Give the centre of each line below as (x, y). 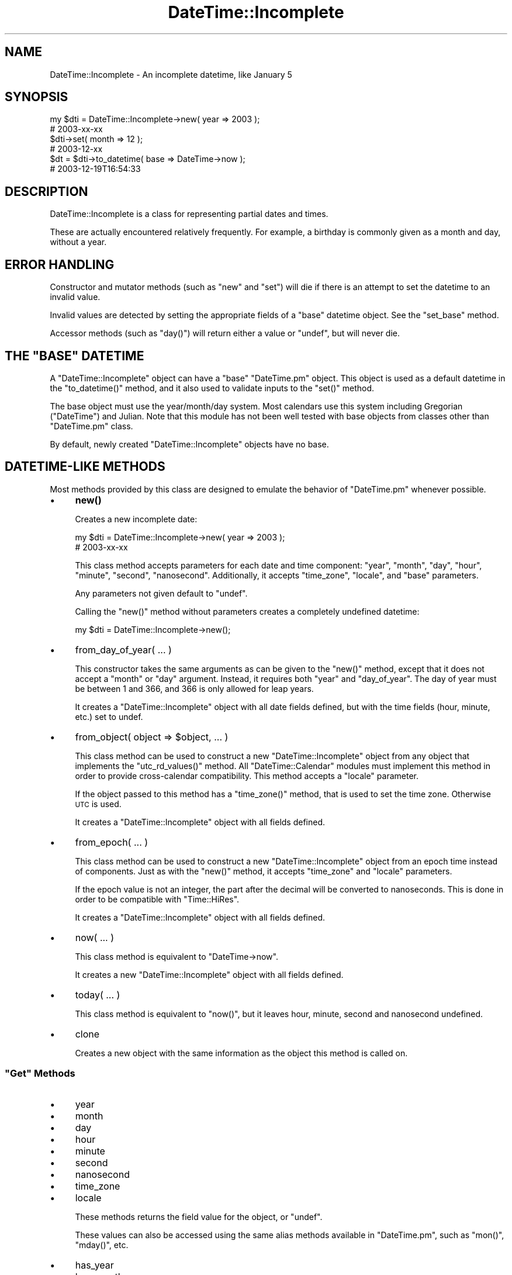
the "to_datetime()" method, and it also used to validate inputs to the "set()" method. (212, 388)
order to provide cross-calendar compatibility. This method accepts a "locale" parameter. (247, 776)
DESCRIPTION (46, 191)
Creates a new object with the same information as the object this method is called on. (241, 1053)
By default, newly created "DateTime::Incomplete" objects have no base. (189, 444)
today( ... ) (98, 995)
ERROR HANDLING (60, 264)
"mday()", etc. (102, 1245)
